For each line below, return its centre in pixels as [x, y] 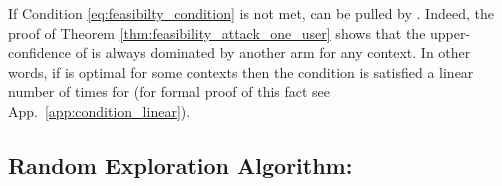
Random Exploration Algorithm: [180, 164]
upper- [450, 32]
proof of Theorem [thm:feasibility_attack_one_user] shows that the [217, 32]
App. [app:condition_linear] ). [99, 110]
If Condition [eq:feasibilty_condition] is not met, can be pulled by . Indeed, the [251, 13]
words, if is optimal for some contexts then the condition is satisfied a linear [241, 71]
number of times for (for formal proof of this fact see [169, 91]
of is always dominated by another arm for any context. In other [273, 52]
